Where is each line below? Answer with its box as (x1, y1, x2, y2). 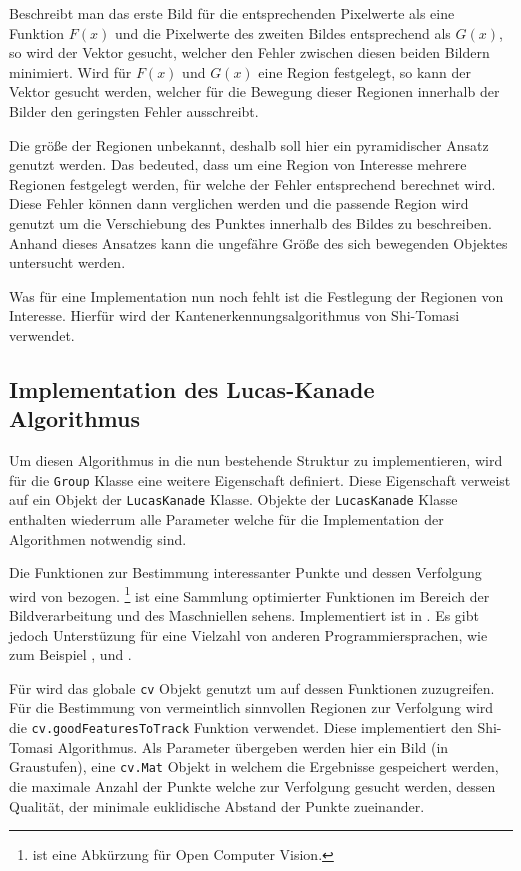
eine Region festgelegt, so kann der (258, 61, 471, 82)
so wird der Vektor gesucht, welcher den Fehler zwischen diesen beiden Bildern (9, 42, 490, 63)
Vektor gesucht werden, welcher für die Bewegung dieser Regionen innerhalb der (9, 81, 500, 102)
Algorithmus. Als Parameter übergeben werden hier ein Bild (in (57, 736, 449, 757)
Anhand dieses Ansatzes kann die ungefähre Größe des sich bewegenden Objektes (9, 232, 508, 253)
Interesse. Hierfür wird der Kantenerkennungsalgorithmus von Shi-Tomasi (9, 305, 460, 326)
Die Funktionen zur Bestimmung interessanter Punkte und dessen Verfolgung (9, 562, 482, 583)
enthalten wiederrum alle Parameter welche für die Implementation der (9, 509, 444, 529)
